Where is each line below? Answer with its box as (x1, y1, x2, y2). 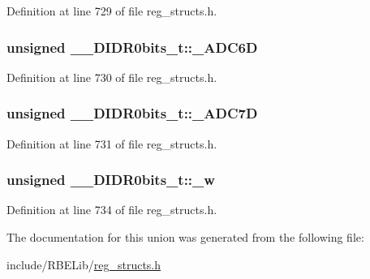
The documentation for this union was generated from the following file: (6, 229, 364, 246)
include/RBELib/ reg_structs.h (6, 255, 161, 273)
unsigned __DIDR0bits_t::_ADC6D (6, 36, 258, 57)
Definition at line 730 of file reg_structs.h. (6, 68, 217, 85)
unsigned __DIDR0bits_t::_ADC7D (6, 103, 258, 123)
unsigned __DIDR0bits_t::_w (6, 170, 215, 190)
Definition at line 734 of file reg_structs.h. (6, 201, 217, 218)
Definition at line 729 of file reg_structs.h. (6, 2, 217, 19)
